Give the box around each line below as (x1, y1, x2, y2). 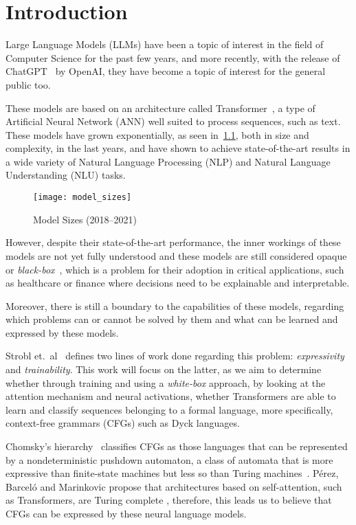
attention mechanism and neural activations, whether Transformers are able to (5, 389, 336, 403)
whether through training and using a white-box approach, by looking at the (5, 375, 326, 390)
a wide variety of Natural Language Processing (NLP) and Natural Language (5, 154, 331, 168)
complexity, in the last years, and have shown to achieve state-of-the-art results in (5, 141, 351, 155)
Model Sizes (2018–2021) (33, 212, 137, 226)
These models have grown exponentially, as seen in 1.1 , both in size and (5, 127, 309, 142)
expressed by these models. (5, 325, 119, 339)
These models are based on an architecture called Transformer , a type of (5, 100, 315, 115)
